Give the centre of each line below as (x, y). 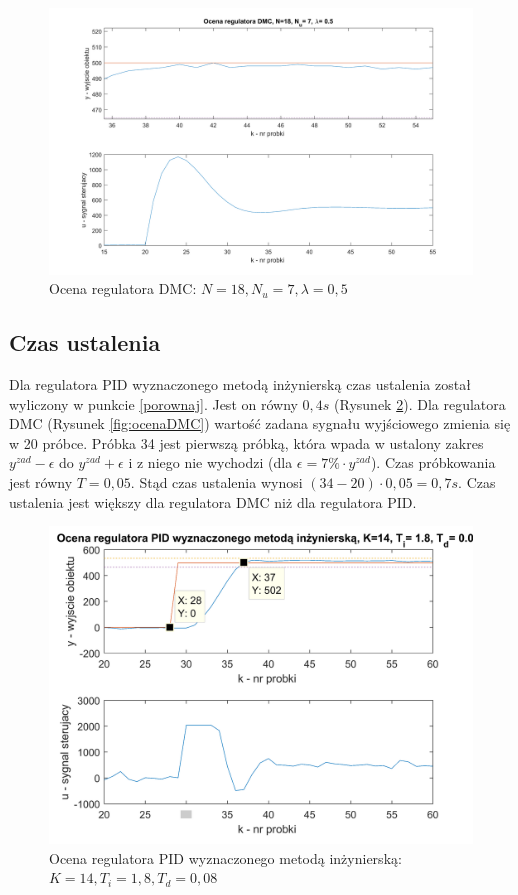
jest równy (41, 482)
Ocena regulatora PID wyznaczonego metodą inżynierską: (225, 857)
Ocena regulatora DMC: (123, 288)
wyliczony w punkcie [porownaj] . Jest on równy (153, 403)
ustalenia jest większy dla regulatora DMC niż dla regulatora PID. (213, 501)
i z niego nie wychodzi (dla (210, 462)
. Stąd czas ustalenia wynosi (216, 482)
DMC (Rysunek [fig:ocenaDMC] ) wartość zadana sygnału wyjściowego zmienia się (260, 423)
